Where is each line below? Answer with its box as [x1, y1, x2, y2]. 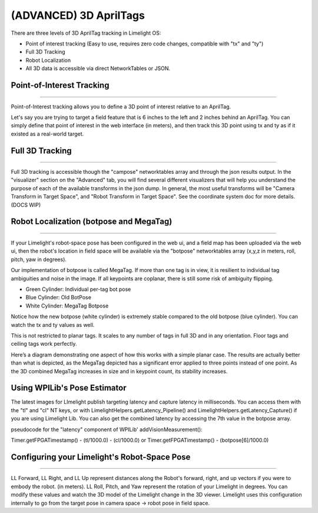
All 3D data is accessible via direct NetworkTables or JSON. [25, 65, 171, 72]
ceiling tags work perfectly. [11, 340, 77, 347]
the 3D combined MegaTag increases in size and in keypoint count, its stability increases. [11, 368, 228, 375]
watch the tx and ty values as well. [11, 321, 95, 328]
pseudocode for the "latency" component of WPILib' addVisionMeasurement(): [11, 426, 203, 433]
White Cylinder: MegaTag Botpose [25, 302, 109, 309]
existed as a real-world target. [11, 130, 84, 137]
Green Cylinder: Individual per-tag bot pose [25, 286, 131, 293]
